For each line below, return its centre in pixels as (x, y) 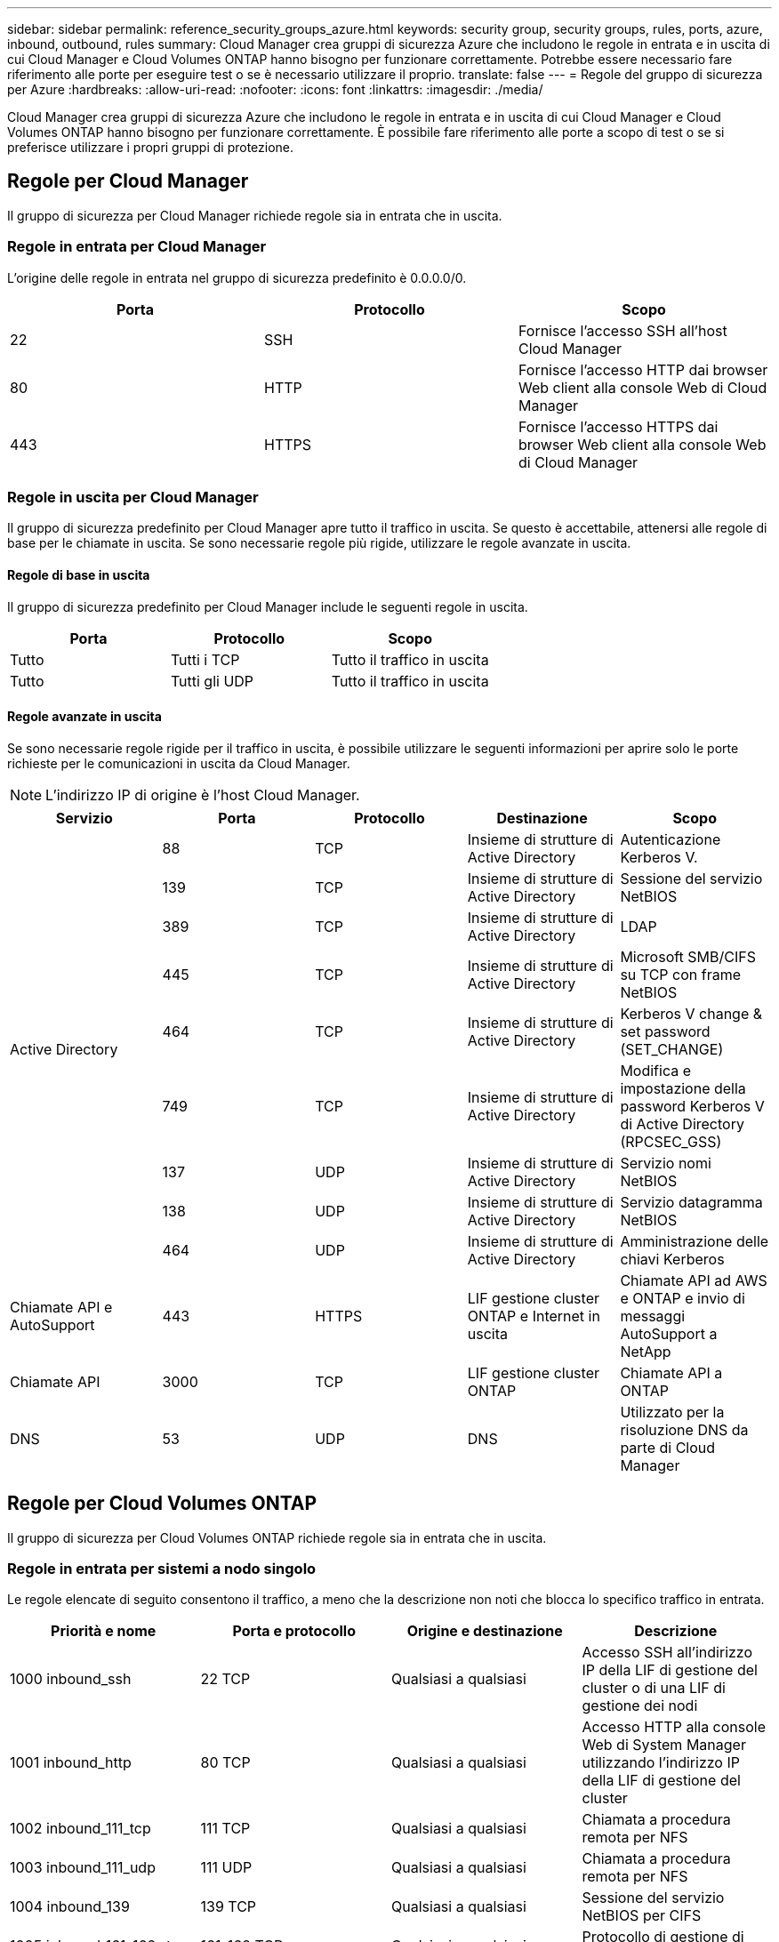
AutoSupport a (669, 1333)
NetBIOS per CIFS (642, 1916)
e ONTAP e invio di (683, 1298)
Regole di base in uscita (79, 574)
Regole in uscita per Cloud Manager (133, 497)
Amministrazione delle (695, 1241)
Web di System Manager (664, 1745)
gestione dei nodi (640, 1706)
